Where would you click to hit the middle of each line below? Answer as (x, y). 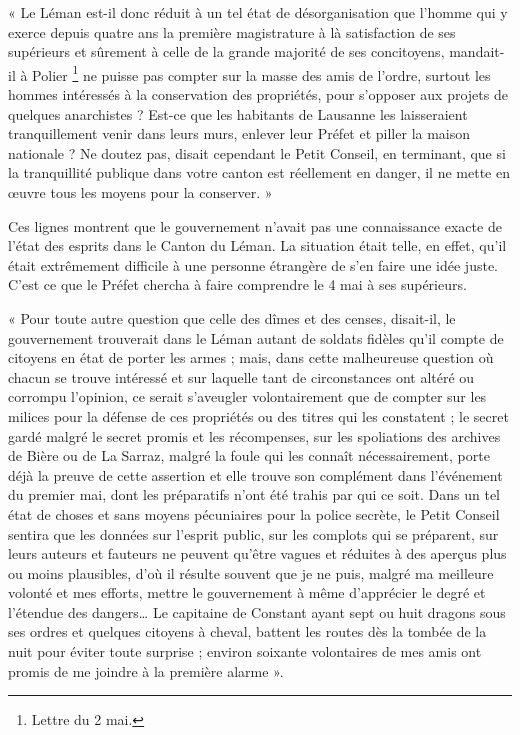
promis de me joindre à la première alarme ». (146, 670)
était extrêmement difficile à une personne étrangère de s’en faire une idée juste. (253, 264)
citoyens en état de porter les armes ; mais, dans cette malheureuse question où (251, 357)
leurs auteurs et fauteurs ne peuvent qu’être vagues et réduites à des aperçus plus (257, 553)
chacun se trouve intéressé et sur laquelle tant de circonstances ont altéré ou (241, 376)
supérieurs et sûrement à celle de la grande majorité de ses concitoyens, (226, 51)
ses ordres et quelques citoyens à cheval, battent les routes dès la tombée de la (247, 631)
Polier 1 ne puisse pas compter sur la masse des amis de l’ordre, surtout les (261, 73)
